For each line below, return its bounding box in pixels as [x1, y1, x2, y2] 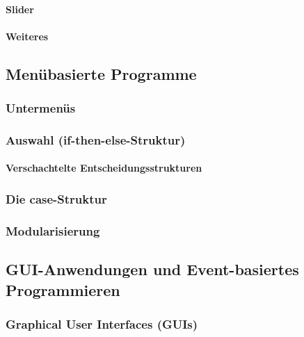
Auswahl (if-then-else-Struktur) [6, 131, 186, 148]
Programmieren [6, 279, 120, 300]
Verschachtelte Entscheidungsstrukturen [6, 161, 202, 175]
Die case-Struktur [6, 190, 107, 207]
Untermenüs [6, 99, 76, 117]
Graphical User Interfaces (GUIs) [6, 315, 198, 332]
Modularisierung [6, 222, 100, 239]
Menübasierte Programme [6, 63, 197, 84]
